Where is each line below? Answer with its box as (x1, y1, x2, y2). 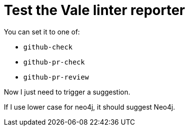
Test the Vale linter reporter (4, 2, 185, 18)
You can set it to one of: (4, 27, 80, 36)
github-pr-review (23, 73, 89, 81)
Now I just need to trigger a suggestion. (4, 87, 131, 96)
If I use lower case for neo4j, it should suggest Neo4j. (4, 102, 175, 111)
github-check (23, 43, 73, 51)
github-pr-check (23, 58, 85, 66)
